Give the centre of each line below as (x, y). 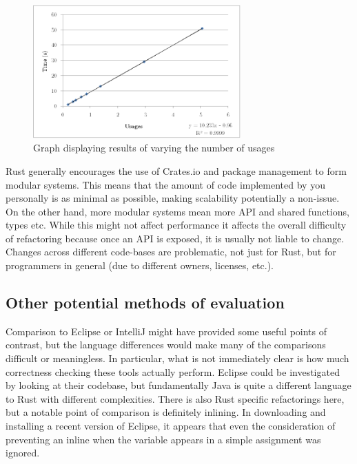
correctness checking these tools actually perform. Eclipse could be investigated (173, 371)
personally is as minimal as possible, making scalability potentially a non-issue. (173, 198)
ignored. (23, 453)
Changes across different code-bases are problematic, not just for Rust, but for (171, 252)
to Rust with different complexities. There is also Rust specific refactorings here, (175, 398)
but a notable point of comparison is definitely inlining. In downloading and (166, 412)
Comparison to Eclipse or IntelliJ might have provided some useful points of (166, 331)
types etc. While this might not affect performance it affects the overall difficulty (176, 225)
